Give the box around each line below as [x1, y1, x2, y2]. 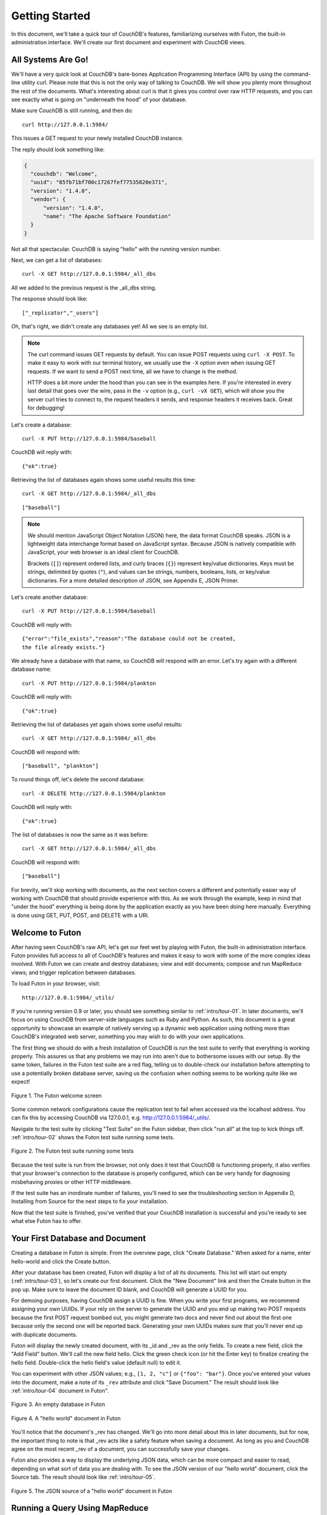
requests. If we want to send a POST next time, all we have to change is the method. [27, 367, 238, 375]
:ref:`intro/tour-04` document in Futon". [11, 1387, 109, 1394]
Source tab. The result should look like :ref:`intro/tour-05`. [11, 1473, 156, 1481]
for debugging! [27, 404, 65, 411]
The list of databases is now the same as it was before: [11, 831, 148, 839]
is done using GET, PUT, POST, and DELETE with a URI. [11, 911, 150, 919]
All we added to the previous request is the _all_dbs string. [11, 284, 157, 291]
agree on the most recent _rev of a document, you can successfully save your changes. [11, 1445, 230, 1453]
